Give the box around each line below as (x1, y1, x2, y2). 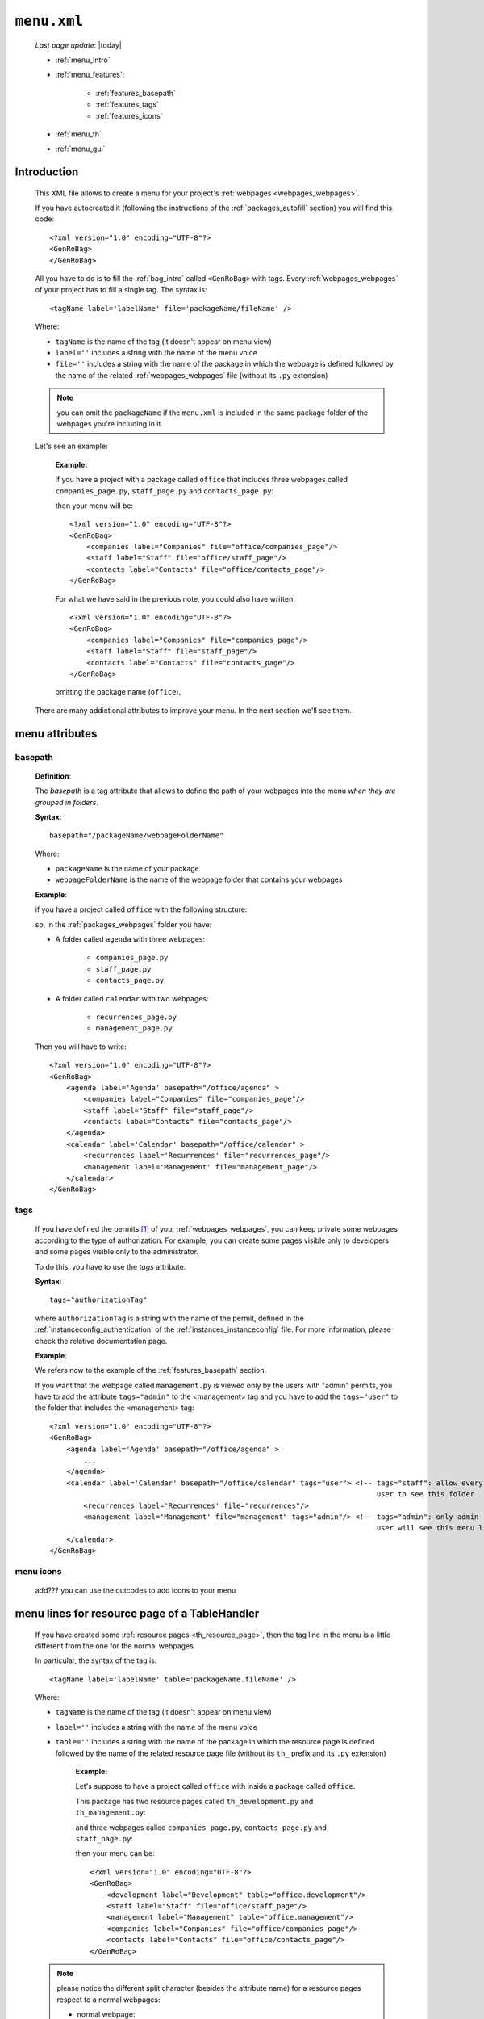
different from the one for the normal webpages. (35, 1640, 196, 1651)
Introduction (15, 166, 79, 179)
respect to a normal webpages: (56, 1995, 161, 2004)
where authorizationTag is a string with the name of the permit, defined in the (35, 1313, 304, 1323)
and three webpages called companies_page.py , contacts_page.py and (75, 1822, 327, 1832)
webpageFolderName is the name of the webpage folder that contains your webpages (55, 875, 343, 884)
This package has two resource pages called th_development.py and (75, 1796, 314, 1806)
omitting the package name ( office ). (55, 687, 181, 697)
